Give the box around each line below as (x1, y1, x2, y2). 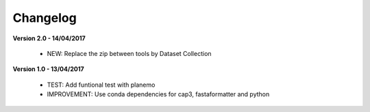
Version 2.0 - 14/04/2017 (12, 34, 86, 42)
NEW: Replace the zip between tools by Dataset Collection (47, 49, 212, 57)
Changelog (12, 10, 77, 25)
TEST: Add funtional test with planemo (47, 81, 156, 89)
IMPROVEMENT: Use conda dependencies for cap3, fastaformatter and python (47, 90, 270, 98)
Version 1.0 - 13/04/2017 (12, 65, 85, 73)
